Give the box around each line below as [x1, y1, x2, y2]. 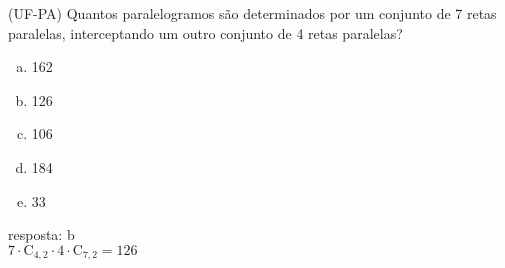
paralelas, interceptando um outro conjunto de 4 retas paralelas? [8, 22, 403, 43]
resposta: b [8, 224, 75, 245]
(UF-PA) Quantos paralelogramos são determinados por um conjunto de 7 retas [8, 3, 497, 23]
